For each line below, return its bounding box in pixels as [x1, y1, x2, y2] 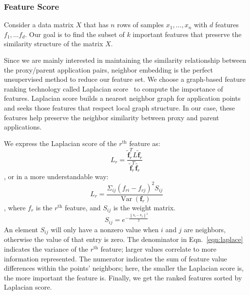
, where [4, 202, 26, 212]
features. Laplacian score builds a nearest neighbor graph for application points [4, 93, 241, 103]
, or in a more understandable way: [4, 171, 109, 182]
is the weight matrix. [113, 202, 175, 212]
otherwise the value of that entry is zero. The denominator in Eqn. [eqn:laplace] [4, 234, 243, 244]
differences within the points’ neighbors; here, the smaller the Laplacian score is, [4, 263, 244, 273]
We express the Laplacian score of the [4, 138, 117, 148]
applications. [4, 122, 42, 132]
